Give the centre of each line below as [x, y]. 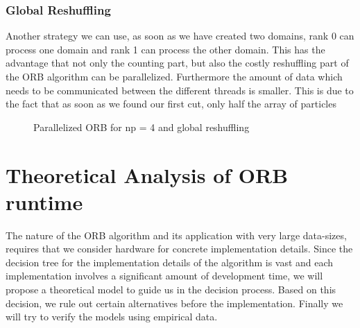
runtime [44, 201]
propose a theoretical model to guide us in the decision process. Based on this [171, 290]
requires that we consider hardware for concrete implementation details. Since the [179, 249]
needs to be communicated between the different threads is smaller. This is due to [180, 90]
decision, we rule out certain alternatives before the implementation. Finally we [174, 303]
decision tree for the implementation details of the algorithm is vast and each [170, 262]
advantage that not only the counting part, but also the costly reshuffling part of [177, 63]
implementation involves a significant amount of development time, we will [164, 276]
